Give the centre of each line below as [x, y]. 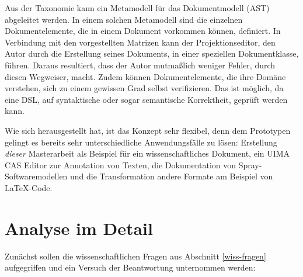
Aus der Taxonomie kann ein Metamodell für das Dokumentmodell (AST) [137, 8]
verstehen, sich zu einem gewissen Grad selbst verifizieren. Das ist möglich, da [144, 88]
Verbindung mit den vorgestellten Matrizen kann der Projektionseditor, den [140, 42]
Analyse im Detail [79, 228]
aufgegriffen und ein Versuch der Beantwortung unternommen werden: [130, 267]
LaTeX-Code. [29, 187]
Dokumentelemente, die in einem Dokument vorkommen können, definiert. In [143, 31]
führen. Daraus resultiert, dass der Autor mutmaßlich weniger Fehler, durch [140, 65]
